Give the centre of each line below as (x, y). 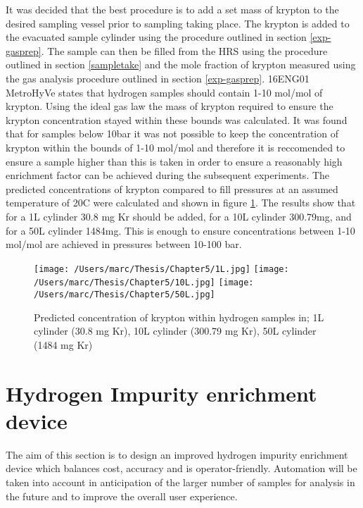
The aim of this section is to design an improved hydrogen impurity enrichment (177, 454)
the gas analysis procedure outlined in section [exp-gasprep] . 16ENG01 (158, 78)
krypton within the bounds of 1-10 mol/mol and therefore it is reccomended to (176, 147)
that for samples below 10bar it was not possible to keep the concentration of (172, 134)
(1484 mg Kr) (63, 344)
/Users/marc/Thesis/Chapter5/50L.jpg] (125, 295)
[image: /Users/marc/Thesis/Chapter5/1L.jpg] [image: (161, 269)
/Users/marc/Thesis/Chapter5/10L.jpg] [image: (144, 283)
